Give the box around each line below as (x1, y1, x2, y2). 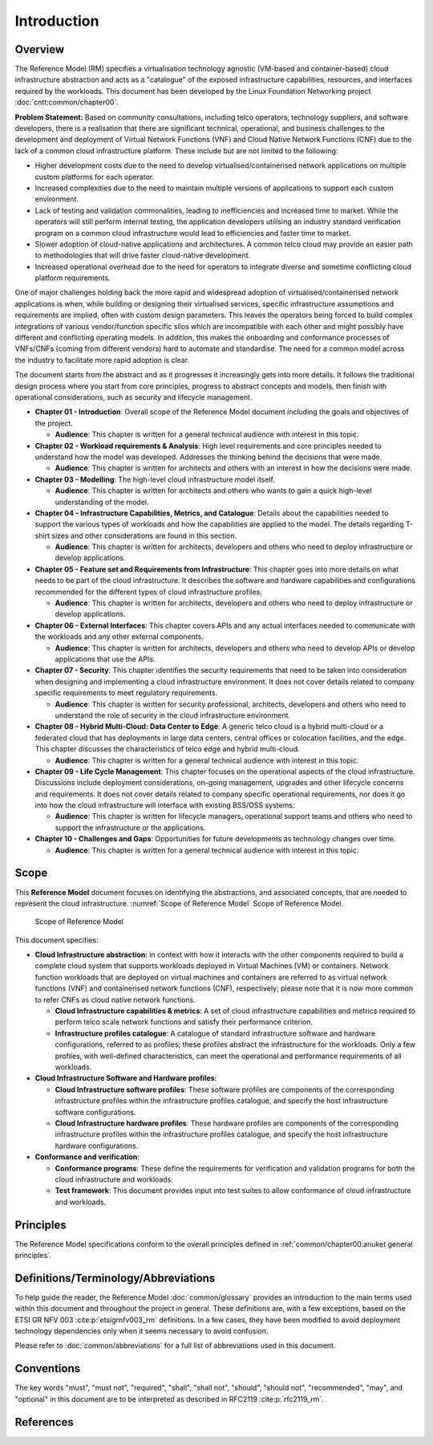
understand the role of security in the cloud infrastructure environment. (55, 710, 291, 720)
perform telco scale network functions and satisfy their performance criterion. (55, 1017, 314, 1027)
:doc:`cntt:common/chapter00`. (14, 97, 119, 108)
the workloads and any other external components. (34, 632, 204, 641)
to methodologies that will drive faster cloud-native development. (34, 250, 251, 260)
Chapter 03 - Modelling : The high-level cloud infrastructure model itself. (34, 474, 276, 484)
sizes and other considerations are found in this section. (51, 531, 237, 540)
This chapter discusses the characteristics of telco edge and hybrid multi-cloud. (34, 744, 300, 754)
